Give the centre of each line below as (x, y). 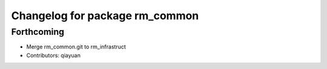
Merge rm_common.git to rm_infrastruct (76, 47)
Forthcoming (38, 32)
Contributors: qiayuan (54, 55)
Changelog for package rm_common (105, 16)
